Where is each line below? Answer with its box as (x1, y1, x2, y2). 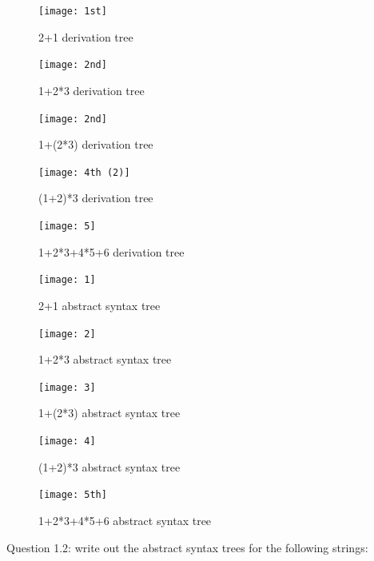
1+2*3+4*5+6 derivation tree (38, 243, 185, 260)
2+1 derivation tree (38, 28, 133, 45)
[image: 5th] (38, 489, 107, 501)
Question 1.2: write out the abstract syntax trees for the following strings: (6, 539, 368, 555)
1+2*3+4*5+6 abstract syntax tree (38, 511, 212, 528)
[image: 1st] (38, 6, 107, 17)
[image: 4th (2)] (38, 166, 130, 178)
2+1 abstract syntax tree (38, 296, 161, 313)
